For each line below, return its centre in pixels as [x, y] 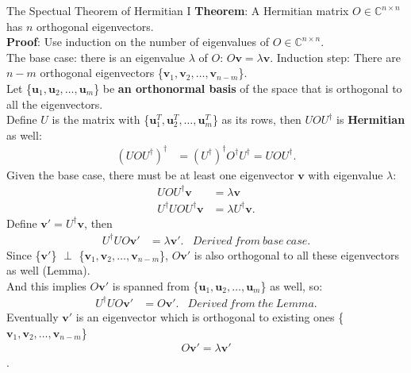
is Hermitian [371, 119]
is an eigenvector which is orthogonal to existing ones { [210, 316]
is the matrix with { [101, 119]
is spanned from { [156, 285]
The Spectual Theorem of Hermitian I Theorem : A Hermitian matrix [178, 10]
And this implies [46, 285]
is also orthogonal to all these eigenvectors [297, 254]
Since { [24, 254]
